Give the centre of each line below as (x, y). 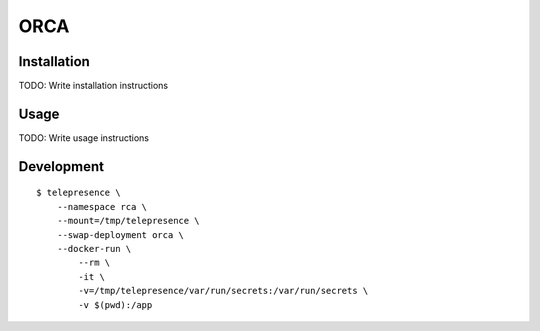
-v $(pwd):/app (115, 304)
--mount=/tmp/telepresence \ (128, 221)
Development (61, 166)
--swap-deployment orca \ (120, 234)
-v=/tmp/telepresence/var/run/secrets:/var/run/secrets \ (223, 291)
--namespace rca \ (102, 206)
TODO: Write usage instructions (84, 137)
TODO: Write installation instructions (93, 86)
